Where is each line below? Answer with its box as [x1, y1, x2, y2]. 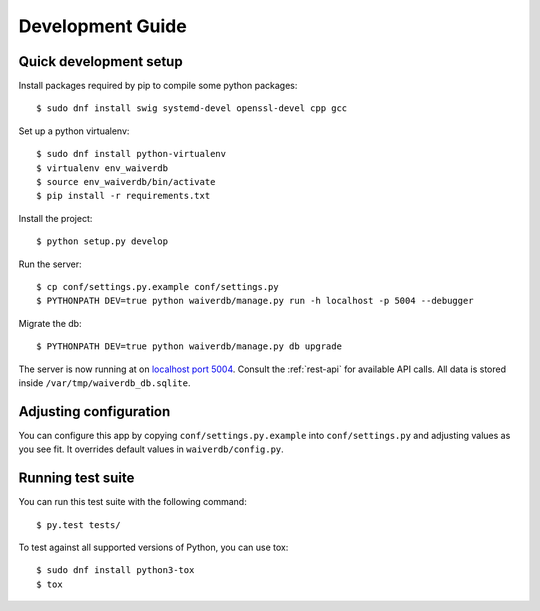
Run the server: [18, 258, 82, 270]
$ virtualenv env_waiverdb [36, 162, 169, 174]
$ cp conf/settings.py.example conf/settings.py [36, 281, 279, 292]
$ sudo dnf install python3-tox [36, 565, 195, 576]
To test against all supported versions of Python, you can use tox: [18, 541, 289, 553]
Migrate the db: [18, 317, 82, 329]
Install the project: [18, 212, 93, 224]
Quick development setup [18, 53, 184, 70]
